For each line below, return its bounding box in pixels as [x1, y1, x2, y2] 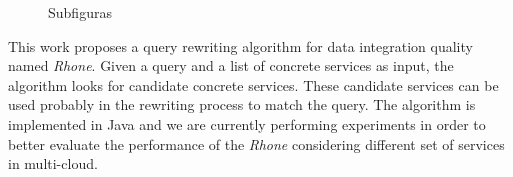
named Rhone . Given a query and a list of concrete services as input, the [8, 55, 454, 76]
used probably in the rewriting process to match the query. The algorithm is [8, 94, 476, 115]
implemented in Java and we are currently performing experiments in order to [8, 113, 486, 134]
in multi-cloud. [8, 153, 98, 174]
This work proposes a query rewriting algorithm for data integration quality [8, 35, 473, 56]
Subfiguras [48, 2, 112, 22]
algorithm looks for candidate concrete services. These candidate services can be [8, 74, 499, 95]
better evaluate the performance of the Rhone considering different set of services [8, 133, 505, 154]
